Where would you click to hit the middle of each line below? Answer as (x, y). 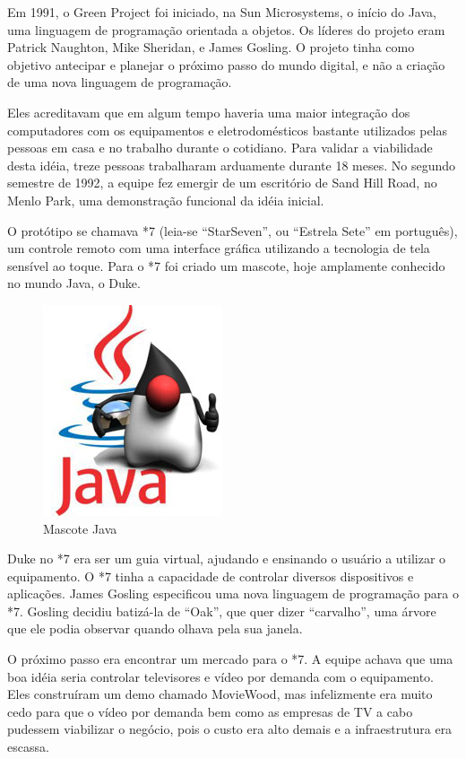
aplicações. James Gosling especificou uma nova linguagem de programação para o (233, 593)
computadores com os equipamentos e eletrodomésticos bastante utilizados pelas (228, 130)
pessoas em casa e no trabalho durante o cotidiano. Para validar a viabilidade (220, 148)
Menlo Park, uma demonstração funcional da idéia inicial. (166, 200)
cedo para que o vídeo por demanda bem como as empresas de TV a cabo (210, 711)
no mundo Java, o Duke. (74, 283)
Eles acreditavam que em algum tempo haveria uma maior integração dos (209, 112)
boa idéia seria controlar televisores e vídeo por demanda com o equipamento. (221, 676)
